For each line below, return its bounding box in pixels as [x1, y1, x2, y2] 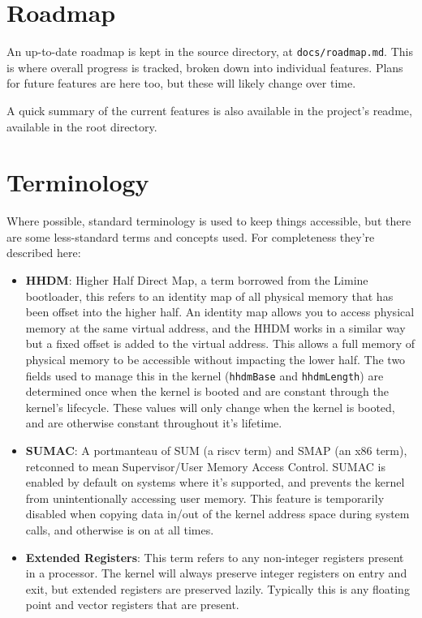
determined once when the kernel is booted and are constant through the [25, 383, 389, 400]
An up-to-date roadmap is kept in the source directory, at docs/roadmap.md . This [6, 43, 413, 60]
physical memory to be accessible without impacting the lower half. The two [25, 351, 406, 368]
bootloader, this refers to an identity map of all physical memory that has [25, 287, 394, 304]
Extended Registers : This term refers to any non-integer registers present [25, 548, 404, 565]
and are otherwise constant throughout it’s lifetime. [25, 414, 282, 431]
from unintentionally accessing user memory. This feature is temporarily [25, 489, 385, 506]
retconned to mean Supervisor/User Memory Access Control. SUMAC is [25, 457, 385, 474]
